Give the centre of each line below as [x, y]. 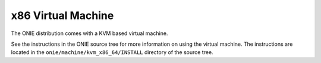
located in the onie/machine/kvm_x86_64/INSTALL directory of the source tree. [112, 52]
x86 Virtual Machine [62, 15]
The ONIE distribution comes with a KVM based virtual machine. [89, 33]
